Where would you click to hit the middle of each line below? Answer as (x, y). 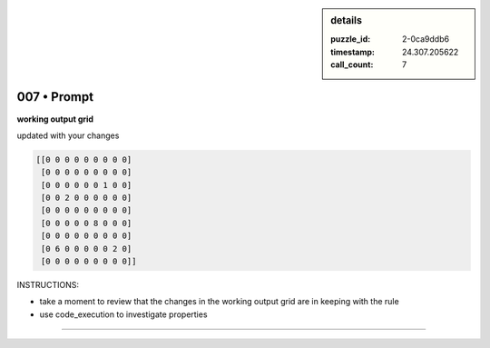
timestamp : (353, 52)
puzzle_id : (351, 39)
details (347, 20)
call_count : (352, 65)
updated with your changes (68, 135)
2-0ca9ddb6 (426, 39)
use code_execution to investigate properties (123, 314)
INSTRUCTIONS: (48, 285)
